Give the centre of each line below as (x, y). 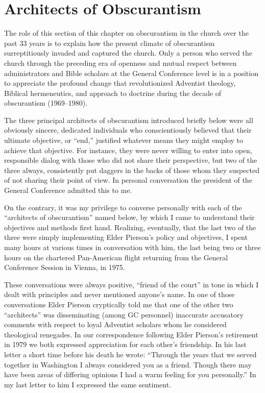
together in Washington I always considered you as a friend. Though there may (128, 364)
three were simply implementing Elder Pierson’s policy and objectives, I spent (126, 237)
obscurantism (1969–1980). (46, 103)
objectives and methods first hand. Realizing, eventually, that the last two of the (130, 227)
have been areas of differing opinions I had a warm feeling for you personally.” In (130, 374)
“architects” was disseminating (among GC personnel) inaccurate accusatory (124, 314)
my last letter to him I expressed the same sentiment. (88, 384)
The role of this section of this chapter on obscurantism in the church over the (126, 33)
